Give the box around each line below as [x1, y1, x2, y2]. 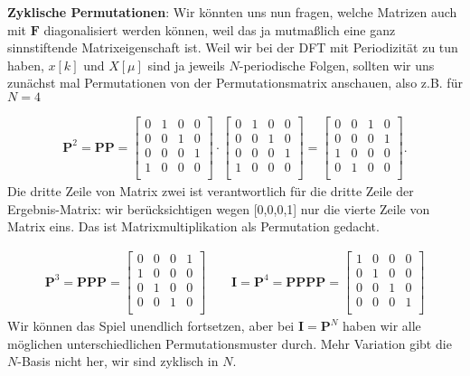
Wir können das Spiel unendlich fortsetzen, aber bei [7, 316, 295, 335]
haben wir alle [343, 316, 421, 335]
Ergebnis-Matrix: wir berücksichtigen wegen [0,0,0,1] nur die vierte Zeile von [7, 199, 430, 218]
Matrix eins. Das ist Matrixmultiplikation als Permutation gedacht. [7, 217, 380, 236]
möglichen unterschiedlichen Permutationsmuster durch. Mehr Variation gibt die [7, 334, 452, 352]
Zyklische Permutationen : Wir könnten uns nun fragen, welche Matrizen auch [7, 3, 457, 21]
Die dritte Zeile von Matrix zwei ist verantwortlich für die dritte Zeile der [7, 182, 414, 201]
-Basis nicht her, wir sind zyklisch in [17, 352, 219, 371]
